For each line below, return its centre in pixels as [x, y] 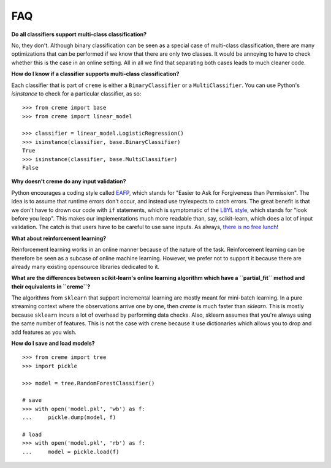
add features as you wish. [44, 332]
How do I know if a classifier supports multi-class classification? [95, 74]
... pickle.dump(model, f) [69, 417]
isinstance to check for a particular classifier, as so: [76, 93]
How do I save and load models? [53, 344]
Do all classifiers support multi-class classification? [79, 34]
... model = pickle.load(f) [71, 451]
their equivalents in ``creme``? [51, 286]
